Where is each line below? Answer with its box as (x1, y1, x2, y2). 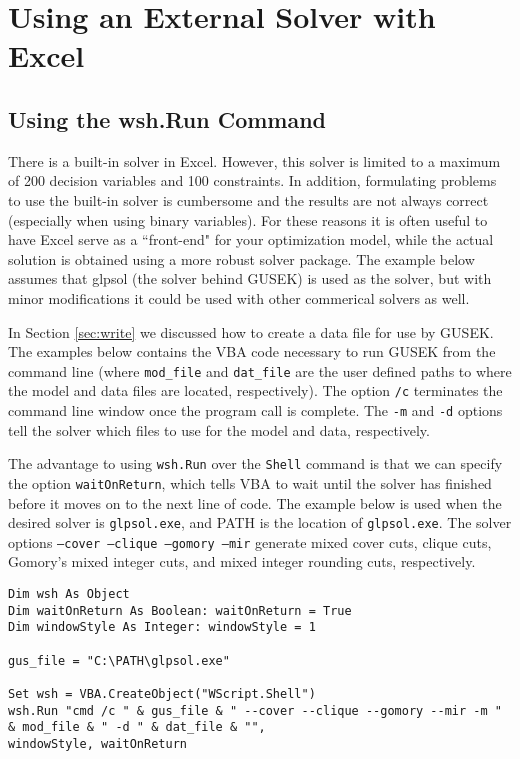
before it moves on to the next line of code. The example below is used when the (8, 492, 502, 513)
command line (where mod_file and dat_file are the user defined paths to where (8, 360, 512, 381)
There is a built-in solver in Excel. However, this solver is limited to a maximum (8, 150, 501, 171)
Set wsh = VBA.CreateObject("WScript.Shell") (8, 687, 316, 702)
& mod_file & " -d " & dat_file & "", (8, 720, 266, 735)
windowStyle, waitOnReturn (8, 736, 187, 751)
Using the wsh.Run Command (8, 103, 327, 134)
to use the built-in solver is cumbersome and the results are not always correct (8, 189, 489, 210)
